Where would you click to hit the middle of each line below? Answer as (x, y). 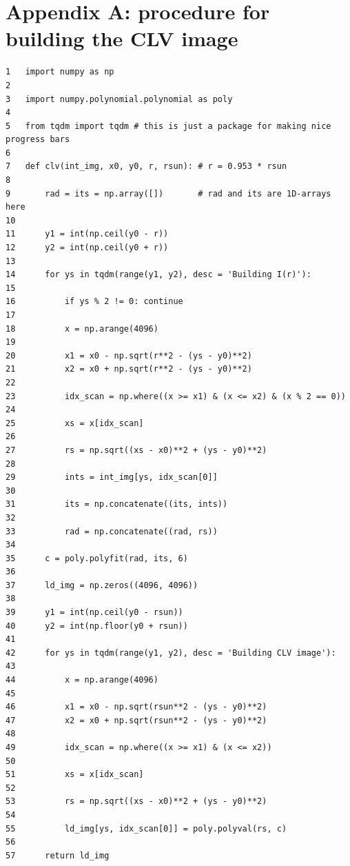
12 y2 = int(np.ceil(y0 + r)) (87, 248)
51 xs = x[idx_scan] (75, 775)
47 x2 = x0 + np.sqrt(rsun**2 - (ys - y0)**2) (136, 720)
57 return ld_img (58, 855)
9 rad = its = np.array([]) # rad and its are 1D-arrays (168, 193)
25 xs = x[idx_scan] (75, 423)
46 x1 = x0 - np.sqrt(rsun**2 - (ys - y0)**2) (136, 707)
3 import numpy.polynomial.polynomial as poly (119, 99)
